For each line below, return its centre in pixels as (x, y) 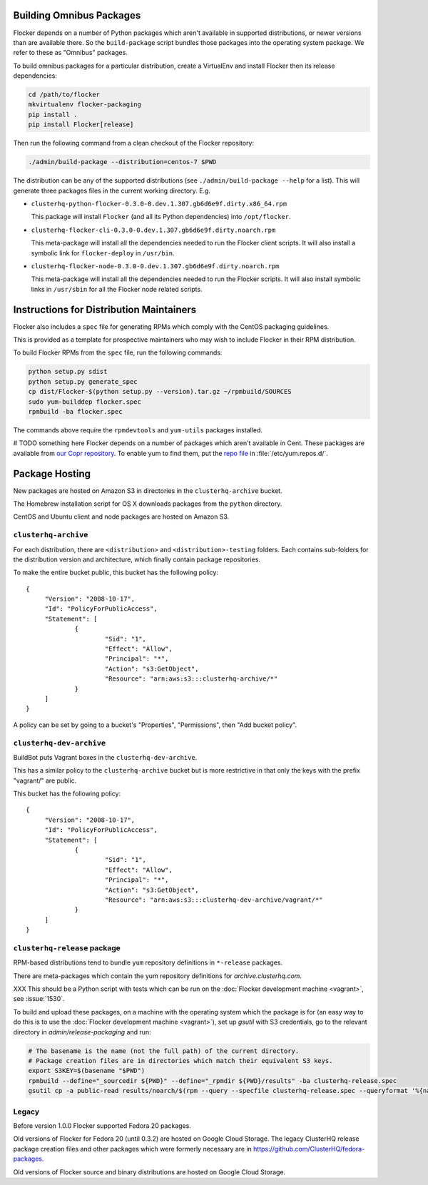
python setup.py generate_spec (83, 381)
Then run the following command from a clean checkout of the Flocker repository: (134, 143)
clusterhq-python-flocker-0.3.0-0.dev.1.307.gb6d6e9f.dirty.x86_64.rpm (159, 204)
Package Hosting (52, 473)
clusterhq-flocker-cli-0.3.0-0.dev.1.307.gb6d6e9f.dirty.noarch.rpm (153, 230)
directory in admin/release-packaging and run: (82, 1032)
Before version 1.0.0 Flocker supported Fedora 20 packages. (102, 1125)
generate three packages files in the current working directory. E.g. (112, 190)
